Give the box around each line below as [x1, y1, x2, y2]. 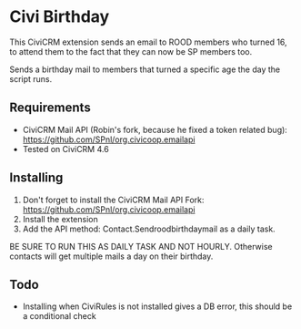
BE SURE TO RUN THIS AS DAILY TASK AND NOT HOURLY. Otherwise [9, 241, 273, 252]
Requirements [9, 100, 91, 116]
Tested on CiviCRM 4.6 [22, 143, 109, 154]
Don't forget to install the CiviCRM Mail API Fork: [22, 194, 205, 205]
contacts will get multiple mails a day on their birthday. [9, 251, 214, 262]
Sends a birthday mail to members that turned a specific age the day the [9, 64, 281, 75]
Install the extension [22, 213, 98, 224]
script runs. [9, 73, 53, 84]
